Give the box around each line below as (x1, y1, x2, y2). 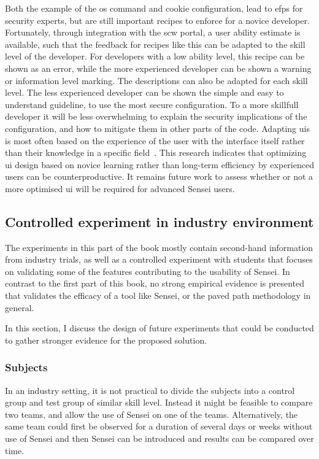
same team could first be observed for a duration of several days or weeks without (5, 420, 313, 433)
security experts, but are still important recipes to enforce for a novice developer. (5, 13, 310, 26)
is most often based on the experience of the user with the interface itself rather (5, 134, 305, 147)
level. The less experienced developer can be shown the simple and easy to (5, 86, 284, 99)
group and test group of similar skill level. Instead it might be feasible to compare (5, 396, 313, 409)
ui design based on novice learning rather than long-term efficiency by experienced (5, 158, 314, 171)
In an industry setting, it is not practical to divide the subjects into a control (5, 384, 295, 396)
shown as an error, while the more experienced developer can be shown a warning (5, 61, 312, 74)
